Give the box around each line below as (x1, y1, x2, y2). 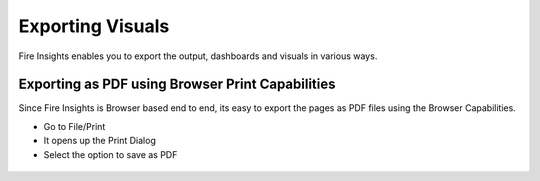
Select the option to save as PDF (43, 148, 178, 160)
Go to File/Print (43, 120, 106, 132)
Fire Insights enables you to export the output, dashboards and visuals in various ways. (18, 50, 378, 62)
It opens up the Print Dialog (43, 135, 157, 147)
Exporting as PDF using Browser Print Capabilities (18, 76, 336, 93)
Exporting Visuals (18, 15, 170, 37)
